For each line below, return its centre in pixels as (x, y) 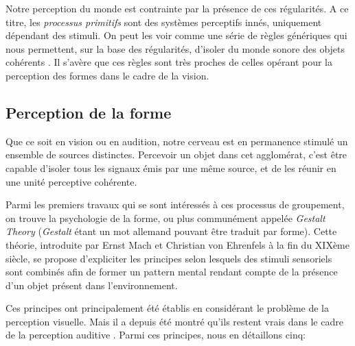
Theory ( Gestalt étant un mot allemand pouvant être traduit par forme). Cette (171, 231)
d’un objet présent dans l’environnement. (92, 285)
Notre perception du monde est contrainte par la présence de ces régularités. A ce (177, 8)
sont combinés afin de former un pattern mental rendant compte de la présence (172, 272)
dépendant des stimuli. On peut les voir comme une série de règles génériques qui (176, 35)
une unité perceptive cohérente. (71, 181)
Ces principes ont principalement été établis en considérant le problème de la (167, 308)
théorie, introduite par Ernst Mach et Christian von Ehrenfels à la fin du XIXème (178, 244)
